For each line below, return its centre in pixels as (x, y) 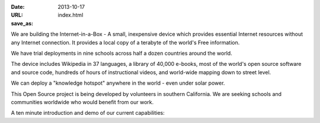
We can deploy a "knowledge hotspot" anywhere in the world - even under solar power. (118, 83)
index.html (71, 15)
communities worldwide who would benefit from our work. (82, 102)
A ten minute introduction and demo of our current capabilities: (88, 113)
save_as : (22, 23)
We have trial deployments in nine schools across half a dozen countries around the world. (121, 53)
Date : (18, 7)
